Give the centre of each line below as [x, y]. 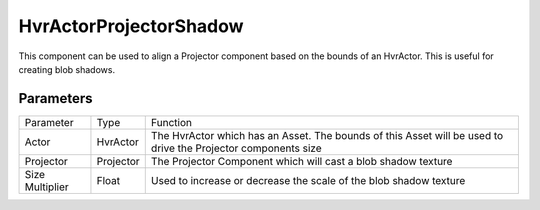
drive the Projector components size [236, 148]
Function [171, 122]
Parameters [55, 98]
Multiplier [46, 187]
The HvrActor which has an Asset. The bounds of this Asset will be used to [327, 135]
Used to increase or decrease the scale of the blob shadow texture [308, 180]
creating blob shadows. [66, 69]
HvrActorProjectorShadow [131, 26]
